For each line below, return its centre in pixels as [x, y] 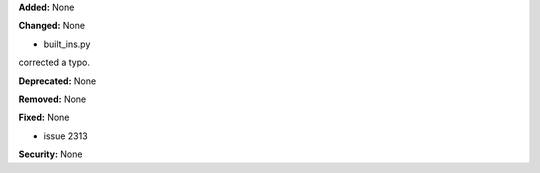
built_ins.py [67, 44]
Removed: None [52, 99]
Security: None [50, 154]
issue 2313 [66, 136]
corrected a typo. [54, 62]
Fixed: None [44, 117]
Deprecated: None [57, 81]
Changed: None [51, 26]
